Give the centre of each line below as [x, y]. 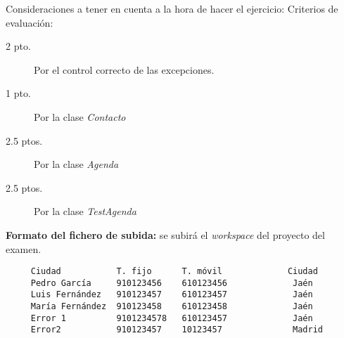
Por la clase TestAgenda [85, 211]
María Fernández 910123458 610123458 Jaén [172, 307]
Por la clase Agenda [76, 164]
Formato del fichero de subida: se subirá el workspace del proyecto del [165, 234]
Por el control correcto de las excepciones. [124, 69]
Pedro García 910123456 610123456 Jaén [172, 283]
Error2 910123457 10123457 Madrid [177, 330]
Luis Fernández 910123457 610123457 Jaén [172, 295]
